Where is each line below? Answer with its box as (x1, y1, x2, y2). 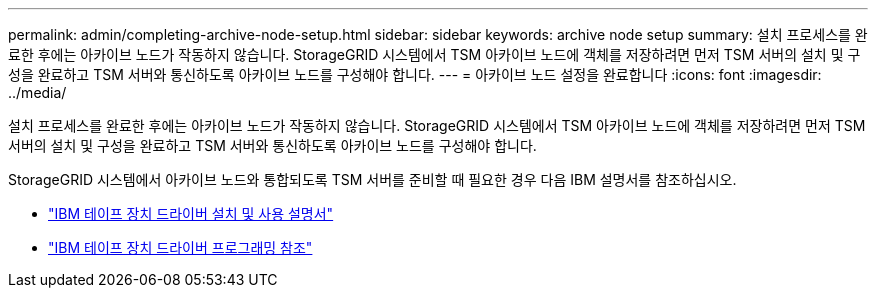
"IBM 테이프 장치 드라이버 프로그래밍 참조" (48, 239, 313, 256)
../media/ (8, 84, 67, 101)
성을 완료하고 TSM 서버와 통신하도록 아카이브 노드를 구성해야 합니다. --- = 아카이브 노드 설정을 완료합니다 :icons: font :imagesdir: (8, 66, 822, 83)
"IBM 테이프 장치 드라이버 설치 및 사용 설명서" (48, 205, 334, 222)
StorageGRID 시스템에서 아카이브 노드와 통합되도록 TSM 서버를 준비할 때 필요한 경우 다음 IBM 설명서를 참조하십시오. (8, 171, 737, 188)
